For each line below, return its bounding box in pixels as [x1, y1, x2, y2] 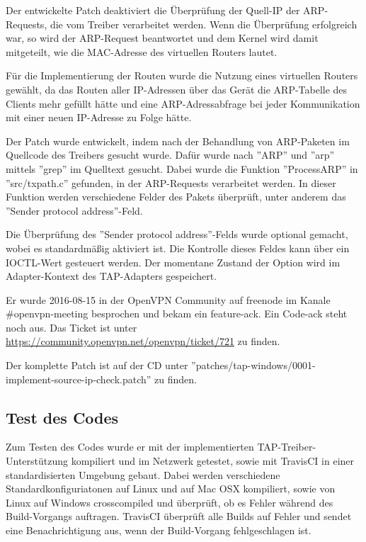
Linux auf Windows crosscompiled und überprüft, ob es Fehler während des [6, 495, 333, 509]
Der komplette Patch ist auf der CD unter [6, 358, 188, 373]
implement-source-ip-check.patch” [6, 371, 151, 386]
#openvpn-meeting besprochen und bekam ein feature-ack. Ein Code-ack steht [6, 306, 348, 321]
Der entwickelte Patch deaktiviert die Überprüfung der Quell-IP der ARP [6, 3, 325, 17]
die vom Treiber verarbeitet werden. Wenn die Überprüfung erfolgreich [50, 16, 358, 31]
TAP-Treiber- [257, 439, 316, 454]
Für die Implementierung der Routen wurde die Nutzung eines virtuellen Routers [6, 68, 358, 83]
